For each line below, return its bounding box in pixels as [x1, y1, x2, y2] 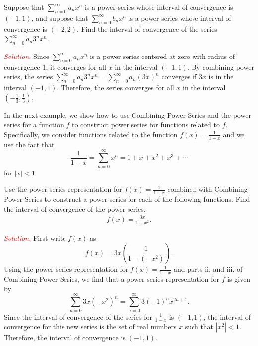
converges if [161, 71, 197, 82]
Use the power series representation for [4, 184, 122, 194]
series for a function [4, 119, 64, 130]
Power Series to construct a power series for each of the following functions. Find [4, 193, 250, 204]
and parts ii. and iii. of [174, 264, 243, 274]
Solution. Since [4, 51, 49, 61]
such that [185, 321, 214, 332]
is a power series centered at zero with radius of [90, 51, 235, 61]
